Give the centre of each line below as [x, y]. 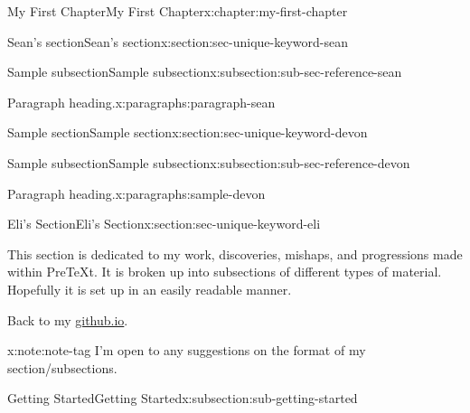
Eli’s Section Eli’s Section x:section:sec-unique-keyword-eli [164, 224]
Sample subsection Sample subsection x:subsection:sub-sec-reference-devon [209, 162]
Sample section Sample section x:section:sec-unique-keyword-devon [188, 132]
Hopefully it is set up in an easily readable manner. [150, 289]
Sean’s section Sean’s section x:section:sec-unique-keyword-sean [178, 41]
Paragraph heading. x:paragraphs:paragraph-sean [141, 102]
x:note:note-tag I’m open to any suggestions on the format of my [187, 350]
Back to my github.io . [68, 319]
